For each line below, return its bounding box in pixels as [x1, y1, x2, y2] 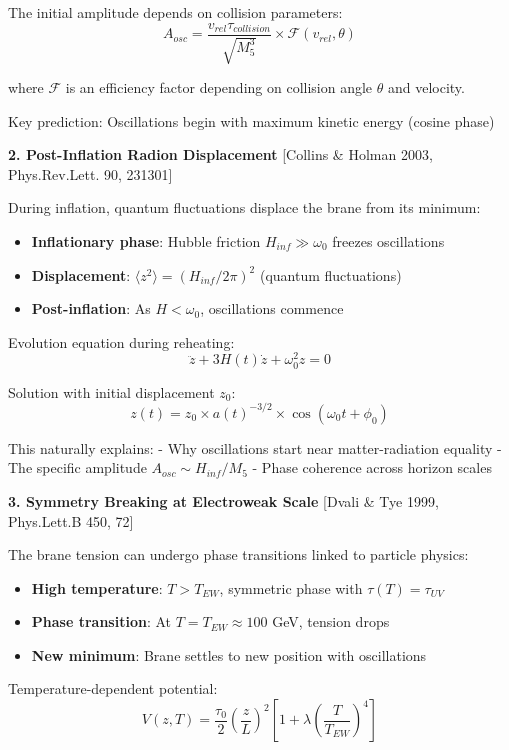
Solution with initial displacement [8, 381, 215, 402]
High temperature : [31, 577, 163, 598]
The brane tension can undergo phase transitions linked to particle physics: [8, 544, 469, 565]
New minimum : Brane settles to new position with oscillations [31, 644, 427, 665]
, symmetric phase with [219, 577, 363, 598]
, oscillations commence [200, 298, 344, 319]
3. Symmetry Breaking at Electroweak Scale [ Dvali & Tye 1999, [8, 490, 439, 511]
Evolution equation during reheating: [8, 331, 235, 352]
